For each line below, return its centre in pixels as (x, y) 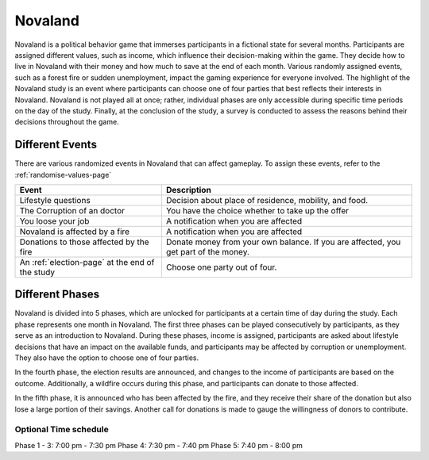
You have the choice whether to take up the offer (257, 210)
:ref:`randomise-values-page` (63, 174)
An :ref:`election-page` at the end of (87, 262)
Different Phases (57, 295)
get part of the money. (208, 251)
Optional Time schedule (62, 430)
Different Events (56, 145)
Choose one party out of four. (221, 267)
